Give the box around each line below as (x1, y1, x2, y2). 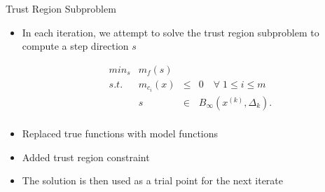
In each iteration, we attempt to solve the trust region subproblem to (22, 25, 319, 39)
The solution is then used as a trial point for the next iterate (22, 173, 283, 188)
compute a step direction (22, 39, 129, 53)
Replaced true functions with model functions (22, 126, 219, 140)
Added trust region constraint (22, 149, 150, 164)
